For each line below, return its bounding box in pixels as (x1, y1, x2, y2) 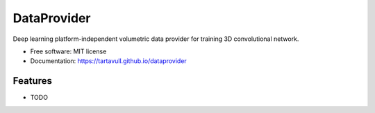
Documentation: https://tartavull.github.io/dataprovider (30, 57, 187, 65)
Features (12, 75, 52, 87)
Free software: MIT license (30, 47, 107, 55)
